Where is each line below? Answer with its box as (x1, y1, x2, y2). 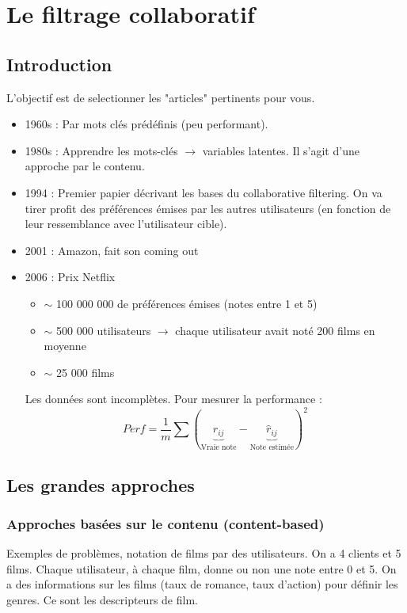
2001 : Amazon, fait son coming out (25, 242, 199, 258)
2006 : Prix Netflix (25, 268, 116, 285)
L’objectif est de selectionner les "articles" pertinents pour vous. (6, 89, 315, 105)
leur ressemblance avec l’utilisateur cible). (25, 215, 227, 232)
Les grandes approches (6, 472, 195, 497)
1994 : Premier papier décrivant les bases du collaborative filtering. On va (25, 184, 382, 200)
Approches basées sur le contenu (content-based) (6, 513, 325, 533)
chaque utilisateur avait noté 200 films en (175, 322, 375, 338)
